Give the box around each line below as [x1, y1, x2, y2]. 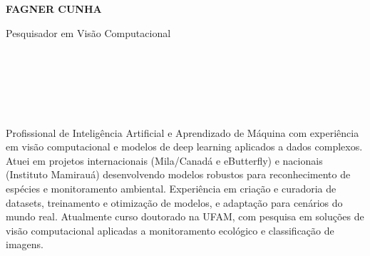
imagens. [6, 237, 43, 252]
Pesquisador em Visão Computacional [6, 25, 171, 40]
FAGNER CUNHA [6, 1, 102, 16]
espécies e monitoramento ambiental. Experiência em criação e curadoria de [6, 180, 336, 195]
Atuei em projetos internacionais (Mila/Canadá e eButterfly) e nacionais [6, 153, 323, 168]
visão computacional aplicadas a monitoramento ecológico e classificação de [6, 222, 334, 237]
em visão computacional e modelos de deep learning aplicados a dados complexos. [6, 139, 363, 154]
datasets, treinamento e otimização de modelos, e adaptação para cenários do [6, 195, 343, 210]
